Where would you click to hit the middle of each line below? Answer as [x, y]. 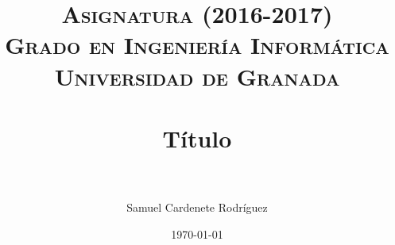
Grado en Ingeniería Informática [197, 45]
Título [197, 138]
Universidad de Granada [197, 76]
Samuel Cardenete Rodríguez [197, 207]
